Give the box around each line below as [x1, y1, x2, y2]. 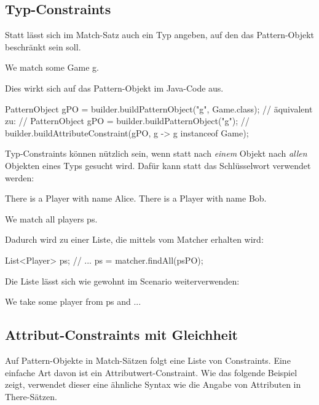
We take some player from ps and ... [5, 295, 141, 308]
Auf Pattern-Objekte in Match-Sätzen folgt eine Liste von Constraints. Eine [5, 353, 291, 366]
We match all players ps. [5, 212, 98, 225]
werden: [5, 171, 34, 184]
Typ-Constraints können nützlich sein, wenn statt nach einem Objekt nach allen [5, 147, 307, 160]
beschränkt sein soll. [5, 40, 81, 53]
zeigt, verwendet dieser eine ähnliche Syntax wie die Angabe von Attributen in [5, 378, 301, 391]
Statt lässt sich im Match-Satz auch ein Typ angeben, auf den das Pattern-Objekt [5, 28, 314, 41]
